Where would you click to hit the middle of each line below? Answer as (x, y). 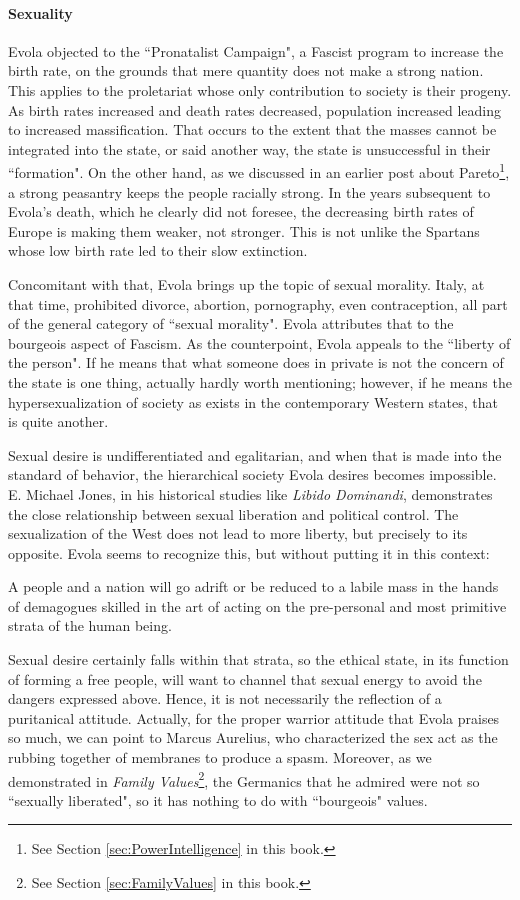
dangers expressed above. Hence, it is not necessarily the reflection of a (225, 698)
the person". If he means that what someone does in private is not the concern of (256, 362)
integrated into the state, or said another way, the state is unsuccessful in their (249, 148)
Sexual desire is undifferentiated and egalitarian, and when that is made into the (255, 454)
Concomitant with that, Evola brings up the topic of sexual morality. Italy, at (246, 283)
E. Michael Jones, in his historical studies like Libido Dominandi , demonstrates (250, 493)
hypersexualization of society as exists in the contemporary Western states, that (253, 401)
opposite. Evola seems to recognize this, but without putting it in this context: (249, 552)
